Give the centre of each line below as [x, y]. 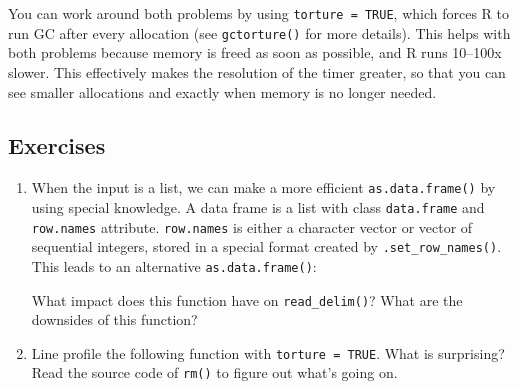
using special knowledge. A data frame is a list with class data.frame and [258, 206]
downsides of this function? [114, 319]
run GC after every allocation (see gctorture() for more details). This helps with [259, 32]
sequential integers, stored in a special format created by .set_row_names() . [266, 246]
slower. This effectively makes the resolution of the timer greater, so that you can [257, 71]
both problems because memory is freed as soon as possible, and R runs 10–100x [255, 52]
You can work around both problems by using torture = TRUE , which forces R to [259, 13]
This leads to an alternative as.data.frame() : [174, 265]
